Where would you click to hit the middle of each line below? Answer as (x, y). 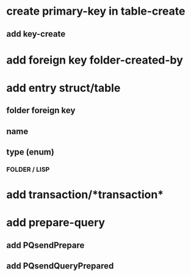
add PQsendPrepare (45, 245)
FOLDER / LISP (28, 169)
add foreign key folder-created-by (95, 60)
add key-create (36, 34)
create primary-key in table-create (96, 11)
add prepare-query (56, 223)
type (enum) (31, 152)
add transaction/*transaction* (85, 195)
